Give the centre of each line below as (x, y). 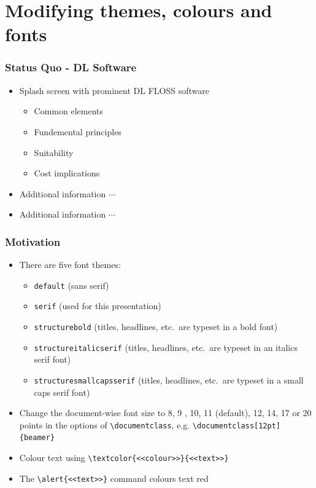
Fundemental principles (78, 131)
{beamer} (37, 438)
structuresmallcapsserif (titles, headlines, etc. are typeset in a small (169, 380)
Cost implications (67, 173)
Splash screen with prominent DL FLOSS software (114, 90)
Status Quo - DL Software (71, 67)
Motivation (33, 241)
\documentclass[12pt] (236, 426)
